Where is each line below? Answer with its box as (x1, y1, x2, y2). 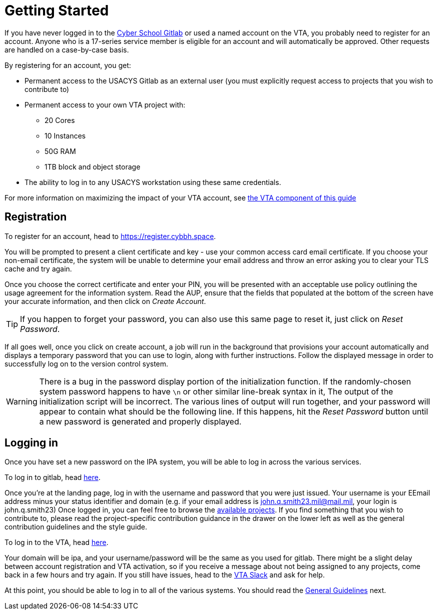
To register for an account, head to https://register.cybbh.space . (4, 231, 216, 240)
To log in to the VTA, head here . (4, 538, 108, 547)
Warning (6, 396, 37, 406)
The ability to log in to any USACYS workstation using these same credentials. (24, 177, 281, 186)
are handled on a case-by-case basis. (4, 45, 129, 54)
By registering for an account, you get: (4, 60, 131, 69)
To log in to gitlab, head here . (4, 473, 100, 482)
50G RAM (44, 146, 76, 155)
